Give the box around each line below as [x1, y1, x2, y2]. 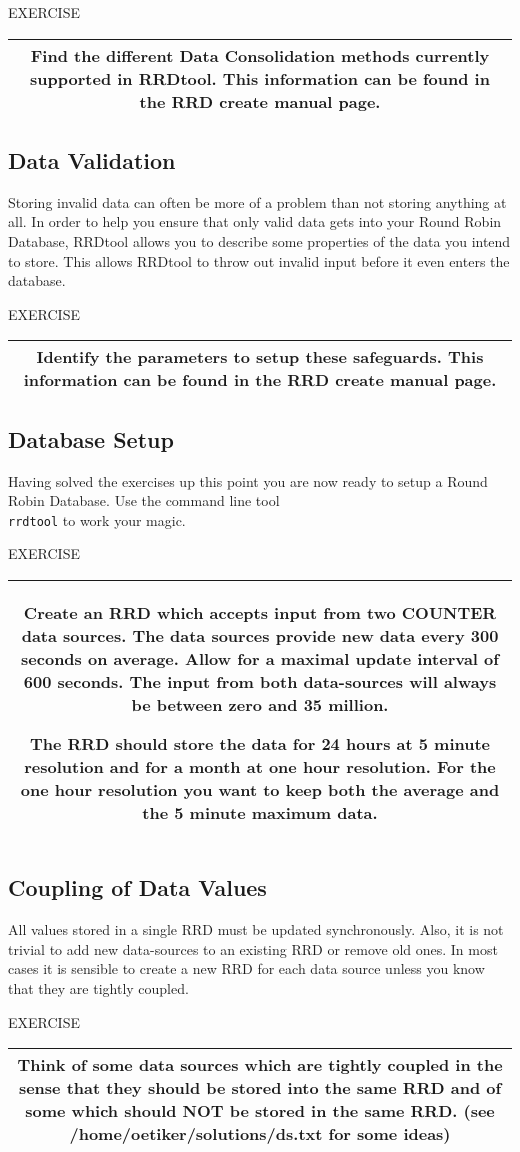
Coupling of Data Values [8, 872, 267, 903]
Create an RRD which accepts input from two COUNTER [23, 601, 497, 624]
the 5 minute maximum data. [142, 801, 378, 824]
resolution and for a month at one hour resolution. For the [24, 755, 496, 778]
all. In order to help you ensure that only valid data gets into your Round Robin [8, 211, 502, 232]
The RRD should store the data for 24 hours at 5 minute [29, 732, 491, 755]
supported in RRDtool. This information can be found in [30, 66, 490, 90]
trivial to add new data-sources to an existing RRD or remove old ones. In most [8, 938, 498, 959]
